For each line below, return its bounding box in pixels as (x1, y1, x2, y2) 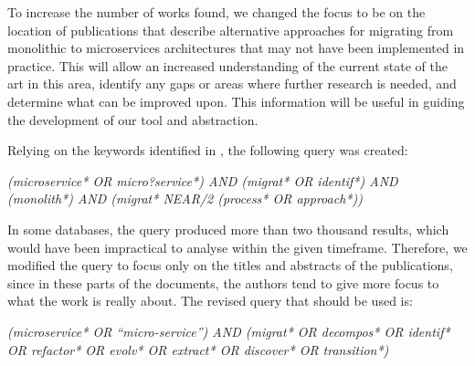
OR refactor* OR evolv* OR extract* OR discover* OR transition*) (7, 340, 389, 359)
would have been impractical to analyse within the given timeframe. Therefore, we (7, 237, 468, 256)
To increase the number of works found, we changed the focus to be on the (7, 3, 426, 21)
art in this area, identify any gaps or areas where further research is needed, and (7, 74, 457, 93)
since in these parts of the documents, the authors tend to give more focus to (7, 273, 439, 292)
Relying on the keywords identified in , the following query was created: (7, 141, 408, 160)
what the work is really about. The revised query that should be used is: (7, 291, 413, 310)
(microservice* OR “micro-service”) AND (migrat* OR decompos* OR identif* (7, 321, 450, 340)
